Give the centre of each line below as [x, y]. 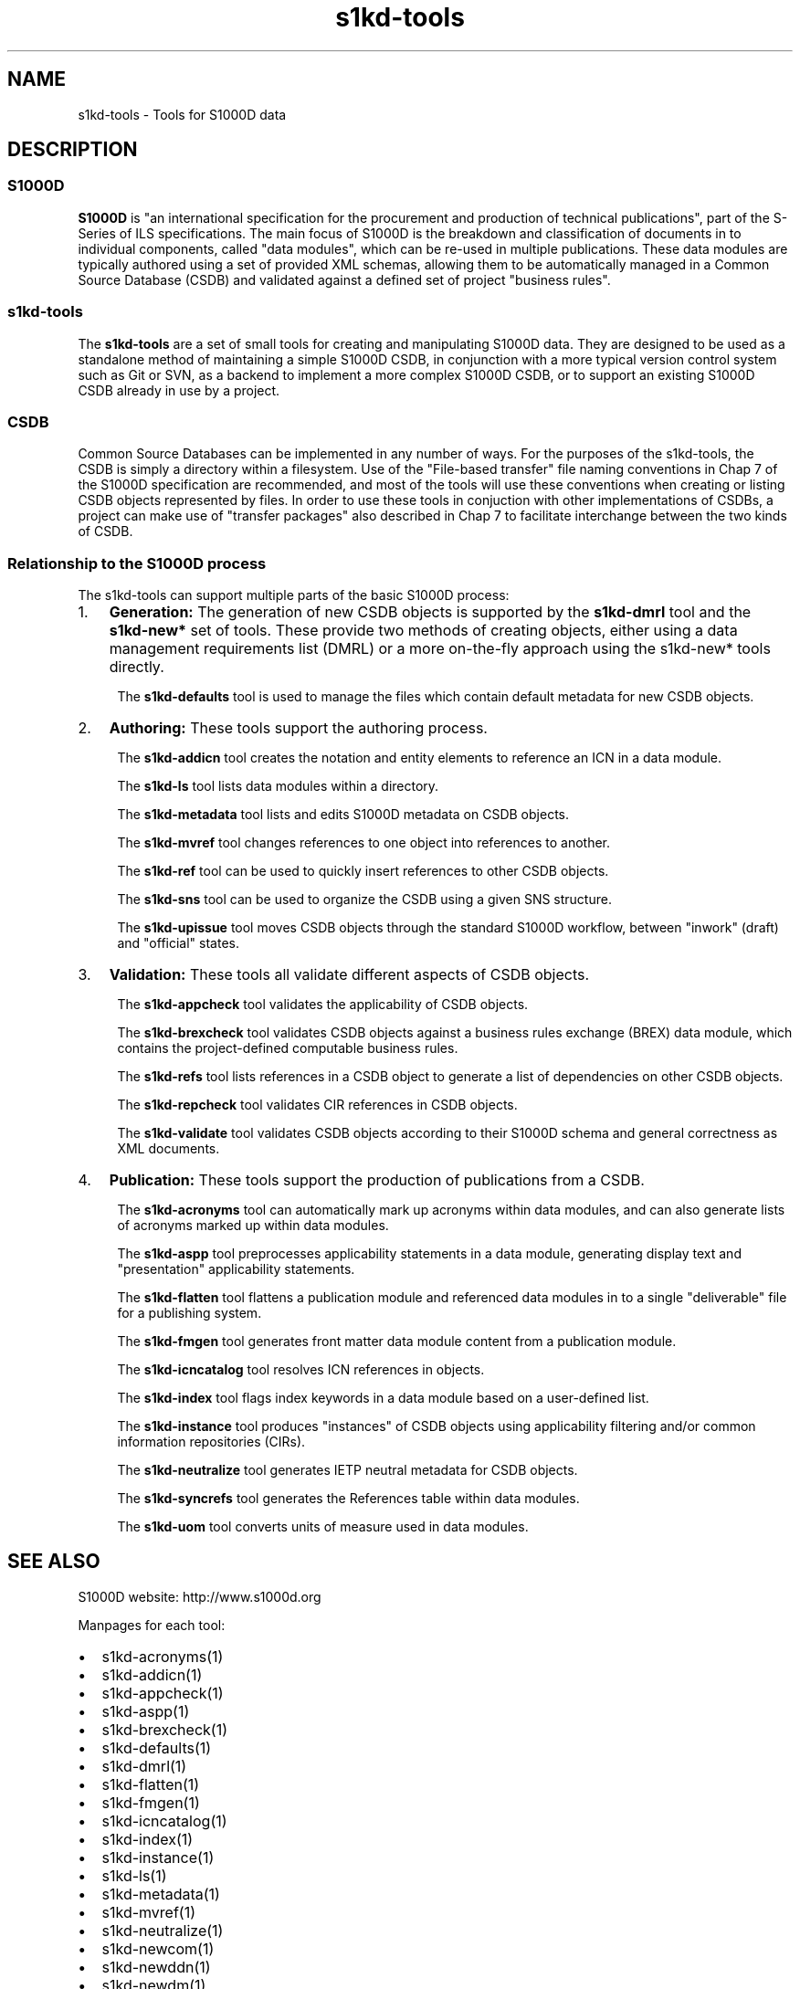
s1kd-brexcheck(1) [164, 1729]
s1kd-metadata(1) [161, 1894]
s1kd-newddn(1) [156, 1967]
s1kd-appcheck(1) [163, 1693]
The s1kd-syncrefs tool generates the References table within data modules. [348, 1499]
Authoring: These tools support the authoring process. [298, 728]
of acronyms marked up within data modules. [253, 1226]
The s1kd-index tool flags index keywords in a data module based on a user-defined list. [383, 1398]
